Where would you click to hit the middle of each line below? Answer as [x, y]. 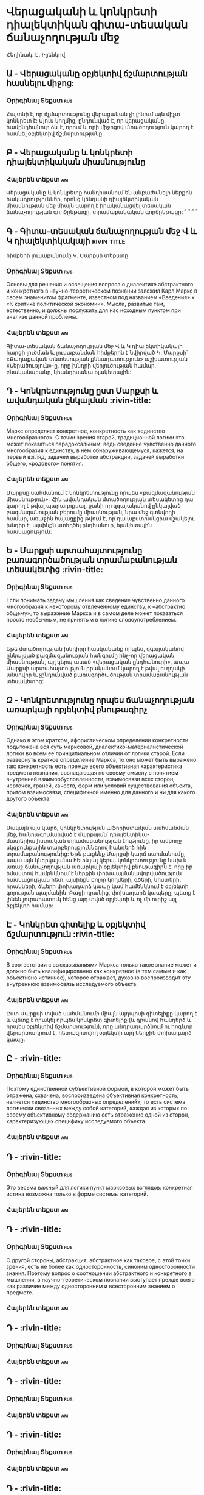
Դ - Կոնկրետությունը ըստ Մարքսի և [83, 391]
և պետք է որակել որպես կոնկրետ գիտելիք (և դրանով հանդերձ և [99, 1020]
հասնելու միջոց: [40, 83]
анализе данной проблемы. [42, 317]
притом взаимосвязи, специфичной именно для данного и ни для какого [101, 792]
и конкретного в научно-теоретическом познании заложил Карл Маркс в [102, 291]
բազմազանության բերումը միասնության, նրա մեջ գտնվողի [91, 512]
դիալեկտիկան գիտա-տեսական [97, 25]
